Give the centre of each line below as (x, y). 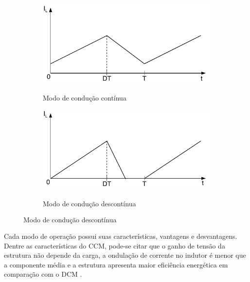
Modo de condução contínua (85, 98)
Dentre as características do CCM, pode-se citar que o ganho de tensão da (115, 245)
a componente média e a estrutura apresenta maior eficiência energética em (116, 264)
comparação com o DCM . (43, 274)
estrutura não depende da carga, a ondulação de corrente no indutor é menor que (125, 255)
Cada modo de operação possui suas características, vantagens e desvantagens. (121, 236)
